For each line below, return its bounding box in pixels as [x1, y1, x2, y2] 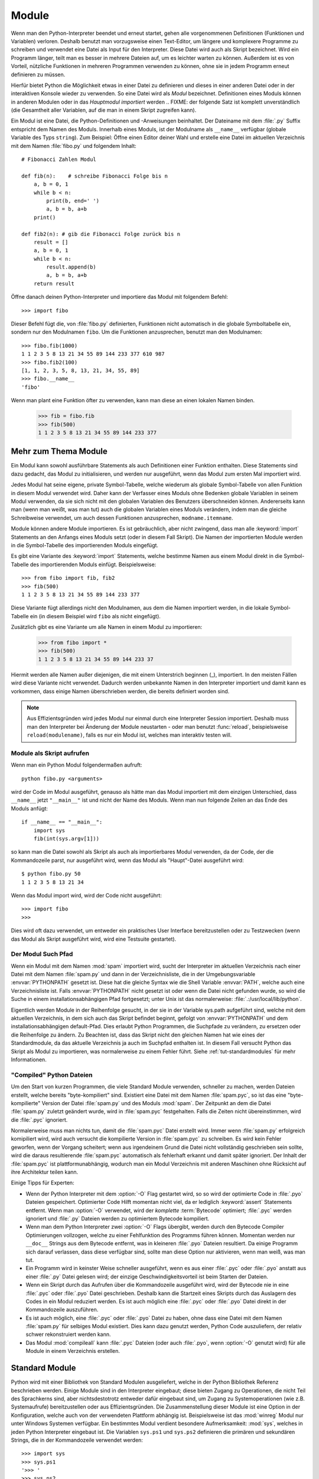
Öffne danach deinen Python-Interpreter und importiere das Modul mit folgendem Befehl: [11, 293, 229, 301]
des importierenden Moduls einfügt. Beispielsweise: [30, 561, 157, 568]
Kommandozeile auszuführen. [25, 1306, 99, 1313]
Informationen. [11, 1056, 47, 1063]
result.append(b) [46, 264, 97, 270]
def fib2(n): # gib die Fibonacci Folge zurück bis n [21, 231, 180, 237]
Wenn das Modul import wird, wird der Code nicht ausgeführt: [11, 892, 162, 899]
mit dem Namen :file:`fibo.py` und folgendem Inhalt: [11, 142, 137, 149]
